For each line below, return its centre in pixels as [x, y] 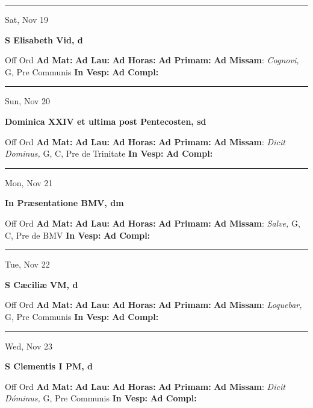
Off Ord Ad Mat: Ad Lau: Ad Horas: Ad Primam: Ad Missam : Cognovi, [152, 60]
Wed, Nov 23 [29, 346]
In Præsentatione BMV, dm [64, 203]
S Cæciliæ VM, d [42, 284]
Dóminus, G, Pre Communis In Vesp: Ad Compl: [101, 398]
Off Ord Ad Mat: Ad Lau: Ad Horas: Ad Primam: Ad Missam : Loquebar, [153, 305]
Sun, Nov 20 [28, 101]
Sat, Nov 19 [26, 19]
